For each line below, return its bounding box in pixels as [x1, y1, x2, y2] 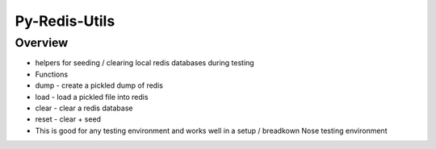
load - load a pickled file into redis [35, 92, 149, 101]
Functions [35, 69, 69, 79]
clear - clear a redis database [35, 103, 133, 113]
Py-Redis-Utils [15, 12, 115, 30]
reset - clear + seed [35, 114, 101, 124]
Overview [15, 35, 69, 50]
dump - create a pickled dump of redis [35, 81, 163, 90]
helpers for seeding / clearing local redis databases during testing [35, 58, 254, 68]
